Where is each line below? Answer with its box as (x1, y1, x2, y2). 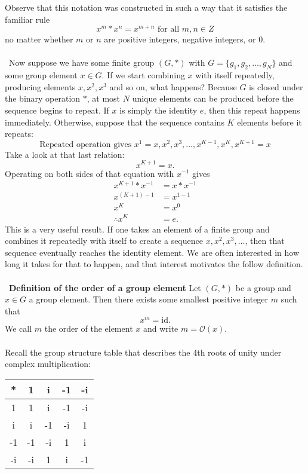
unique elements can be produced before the (132, 92, 294, 105)
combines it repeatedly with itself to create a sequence (5, 234, 203, 247)
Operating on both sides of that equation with (5, 167, 174, 179)
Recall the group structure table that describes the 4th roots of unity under (5, 345, 282, 358)
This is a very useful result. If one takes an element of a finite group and (5, 222, 270, 235)
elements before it (237, 115, 302, 128)
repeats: (5, 127, 33, 140)
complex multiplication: (5, 357, 91, 370)
